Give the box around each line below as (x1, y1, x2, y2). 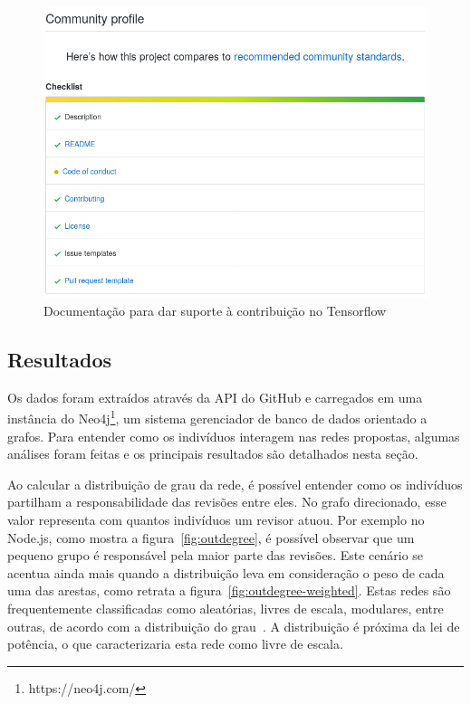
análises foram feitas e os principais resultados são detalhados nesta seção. (7, 444, 418, 463)
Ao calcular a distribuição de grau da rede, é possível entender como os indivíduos (7, 474, 463, 493)
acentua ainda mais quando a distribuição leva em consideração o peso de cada (7, 563, 445, 582)
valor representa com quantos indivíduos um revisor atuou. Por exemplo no (7, 510, 425, 529)
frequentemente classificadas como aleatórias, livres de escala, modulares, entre (7, 598, 444, 617)
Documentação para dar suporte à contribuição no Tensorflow (43, 301, 387, 319)
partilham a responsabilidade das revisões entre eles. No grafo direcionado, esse (7, 492, 447, 511)
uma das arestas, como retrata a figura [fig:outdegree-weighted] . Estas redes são (7, 581, 451, 600)
